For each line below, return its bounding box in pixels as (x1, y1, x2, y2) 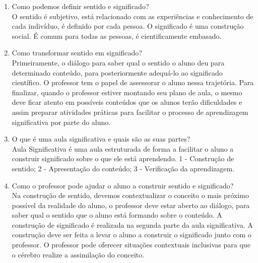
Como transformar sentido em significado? (12, 47, 142, 58)
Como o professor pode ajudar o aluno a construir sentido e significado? (12, 180, 234, 190)
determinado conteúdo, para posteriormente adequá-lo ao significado (12, 67, 223, 78)
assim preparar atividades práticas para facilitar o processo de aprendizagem (12, 106, 248, 117)
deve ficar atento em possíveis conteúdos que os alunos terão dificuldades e (12, 97, 242, 107)
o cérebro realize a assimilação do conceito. (12, 249, 145, 259)
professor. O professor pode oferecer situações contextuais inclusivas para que (12, 239, 250, 250)
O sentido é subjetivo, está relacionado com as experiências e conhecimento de (12, 11, 253, 21)
